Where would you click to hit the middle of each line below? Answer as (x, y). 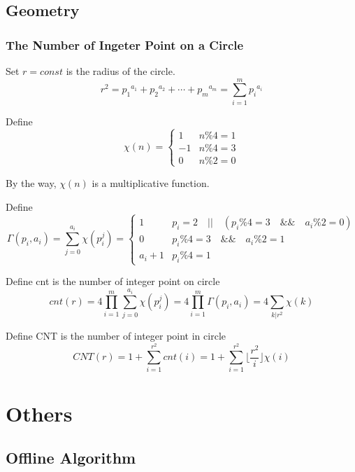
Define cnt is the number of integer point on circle (113, 281)
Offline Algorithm (71, 458)
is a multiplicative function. (151, 182)
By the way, (31, 182)
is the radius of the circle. (121, 71)
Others (39, 413)
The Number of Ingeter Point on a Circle (125, 44)
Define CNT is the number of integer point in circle (116, 336)
